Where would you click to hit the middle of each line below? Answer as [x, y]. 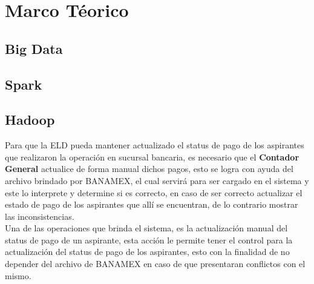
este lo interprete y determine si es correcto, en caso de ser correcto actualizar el [154, 192]
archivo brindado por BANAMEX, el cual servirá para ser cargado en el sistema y [157, 180]
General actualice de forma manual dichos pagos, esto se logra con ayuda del [149, 169]
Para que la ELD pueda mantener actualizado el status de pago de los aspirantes [155, 145]
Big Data [34, 48]
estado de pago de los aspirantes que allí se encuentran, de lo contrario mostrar [152, 204]
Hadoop [30, 120]
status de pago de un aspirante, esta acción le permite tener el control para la [149, 239]
